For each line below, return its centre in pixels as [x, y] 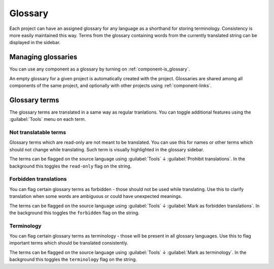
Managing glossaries [43, 57]
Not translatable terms [38, 132]
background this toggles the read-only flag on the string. [71, 166]
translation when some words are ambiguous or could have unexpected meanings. [96, 196]
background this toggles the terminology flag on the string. [73, 259]
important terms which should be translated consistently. [69, 243]
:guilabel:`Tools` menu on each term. [48, 119]
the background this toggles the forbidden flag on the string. [74, 213]
